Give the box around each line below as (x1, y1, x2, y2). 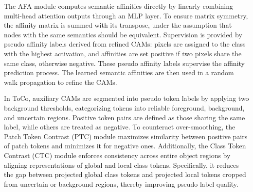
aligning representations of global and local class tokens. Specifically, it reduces (4, 160, 239, 170)
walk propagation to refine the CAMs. (4, 77, 117, 87)
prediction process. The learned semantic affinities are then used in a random (4, 67, 234, 78)
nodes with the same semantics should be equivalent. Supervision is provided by (4, 29, 242, 39)
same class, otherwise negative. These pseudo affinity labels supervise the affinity (4, 58, 245, 68)
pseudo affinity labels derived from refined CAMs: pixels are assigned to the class (4, 39, 246, 49)
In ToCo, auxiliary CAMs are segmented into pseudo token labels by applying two (4, 93, 249, 103)
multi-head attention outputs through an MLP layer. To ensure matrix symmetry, (4, 10, 248, 20)
